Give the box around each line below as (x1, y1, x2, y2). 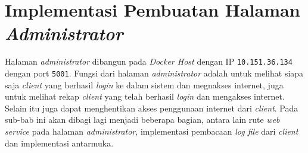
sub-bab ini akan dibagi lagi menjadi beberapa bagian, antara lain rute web (5, 113, 280, 126)
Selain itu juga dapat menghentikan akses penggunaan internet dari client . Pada (5, 101, 298, 114)
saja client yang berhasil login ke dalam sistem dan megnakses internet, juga (5, 78, 284, 91)
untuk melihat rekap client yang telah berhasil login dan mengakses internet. (5, 90, 285, 103)
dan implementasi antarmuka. (5, 136, 114, 149)
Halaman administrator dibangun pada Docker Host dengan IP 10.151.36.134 (5, 55, 293, 68)
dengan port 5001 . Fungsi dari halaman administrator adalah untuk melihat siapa (5, 66, 304, 79)
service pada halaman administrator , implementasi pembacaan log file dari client (5, 125, 298, 137)
